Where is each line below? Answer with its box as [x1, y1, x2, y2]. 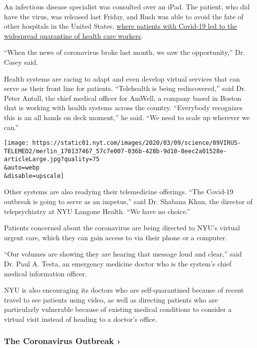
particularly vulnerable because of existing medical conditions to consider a [4, 304, 232, 314]
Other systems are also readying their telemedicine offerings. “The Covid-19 [4, 186, 234, 197]
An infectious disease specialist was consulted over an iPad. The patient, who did [4, 1, 250, 11]
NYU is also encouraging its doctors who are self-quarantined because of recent [4, 285, 244, 295]
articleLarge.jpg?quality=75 [4, 156, 100, 163]
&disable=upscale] [4, 172, 64, 179]
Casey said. [4, 56, 38, 67]
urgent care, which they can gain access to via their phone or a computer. [4, 232, 227, 242]
